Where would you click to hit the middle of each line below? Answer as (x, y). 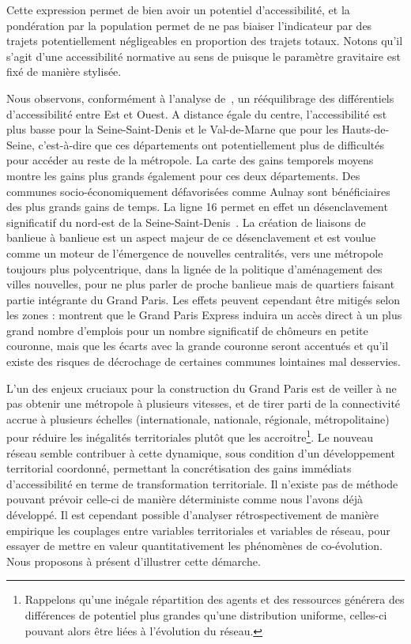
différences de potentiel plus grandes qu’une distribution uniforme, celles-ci (206, 615)
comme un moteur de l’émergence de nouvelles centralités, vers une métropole (195, 252)
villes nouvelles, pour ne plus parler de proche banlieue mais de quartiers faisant (201, 284)
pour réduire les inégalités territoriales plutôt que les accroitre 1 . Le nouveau (190, 436)
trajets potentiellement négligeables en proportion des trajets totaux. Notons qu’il (205, 41)
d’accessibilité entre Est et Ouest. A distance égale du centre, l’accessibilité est (197, 113)
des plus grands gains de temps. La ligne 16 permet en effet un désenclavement (197, 207)
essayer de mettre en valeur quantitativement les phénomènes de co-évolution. (194, 546)
